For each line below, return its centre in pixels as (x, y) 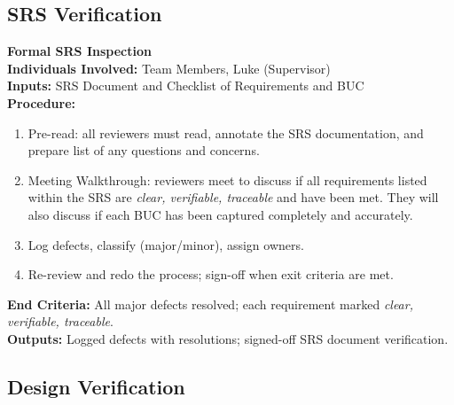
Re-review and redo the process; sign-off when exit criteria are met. (211, 274)
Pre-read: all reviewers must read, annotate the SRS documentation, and (226, 132)
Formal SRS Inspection (79, 51)
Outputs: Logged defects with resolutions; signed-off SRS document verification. (228, 338)
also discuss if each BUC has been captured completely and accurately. (220, 214)
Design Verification (96, 386)
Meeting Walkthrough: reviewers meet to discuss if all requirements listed (227, 179)
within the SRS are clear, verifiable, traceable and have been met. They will (233, 197)
